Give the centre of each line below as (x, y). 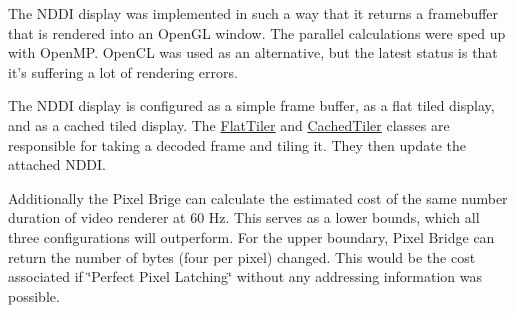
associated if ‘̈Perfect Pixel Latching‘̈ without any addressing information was (245, 276)
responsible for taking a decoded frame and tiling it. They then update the (237, 144)
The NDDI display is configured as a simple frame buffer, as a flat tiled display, (251, 105)
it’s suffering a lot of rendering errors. (123, 71)
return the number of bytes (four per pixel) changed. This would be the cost (242, 256)
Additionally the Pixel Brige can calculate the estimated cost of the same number (258, 197)
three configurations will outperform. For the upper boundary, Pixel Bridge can (251, 236)
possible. (34, 295)
